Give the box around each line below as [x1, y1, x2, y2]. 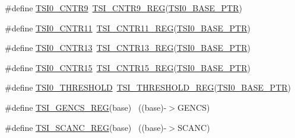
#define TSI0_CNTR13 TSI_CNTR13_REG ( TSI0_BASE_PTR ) [5, 41, 250, 54]
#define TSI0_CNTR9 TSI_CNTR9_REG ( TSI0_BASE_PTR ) [5, 2, 242, 14]
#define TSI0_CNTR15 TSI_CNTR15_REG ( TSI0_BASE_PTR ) [5, 61, 250, 73]
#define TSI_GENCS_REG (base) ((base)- [5, 101, 167, 113]
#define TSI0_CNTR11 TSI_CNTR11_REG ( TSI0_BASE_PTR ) [5, 21, 250, 34]
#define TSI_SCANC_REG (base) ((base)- [5, 121, 167, 133]
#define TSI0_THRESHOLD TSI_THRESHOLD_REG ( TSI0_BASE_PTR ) [5, 81, 291, 94]
